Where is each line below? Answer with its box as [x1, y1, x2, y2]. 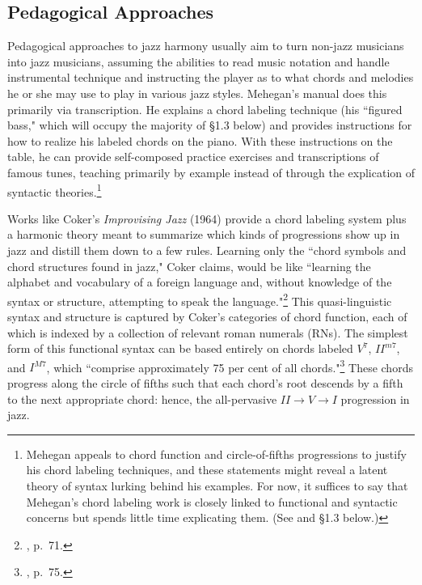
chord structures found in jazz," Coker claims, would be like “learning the [7, 257, 371, 274]
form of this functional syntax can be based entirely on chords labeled [7, 340, 353, 357]
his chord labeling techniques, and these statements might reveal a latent [26, 461, 388, 478]
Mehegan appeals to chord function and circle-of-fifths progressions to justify [26, 445, 407, 462]
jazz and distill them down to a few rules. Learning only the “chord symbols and [7, 241, 407, 258]
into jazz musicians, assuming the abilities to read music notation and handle [7, 53, 390, 70]
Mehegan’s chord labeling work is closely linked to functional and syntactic [26, 493, 398, 510]
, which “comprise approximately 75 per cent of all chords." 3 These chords [46, 356, 413, 375]
